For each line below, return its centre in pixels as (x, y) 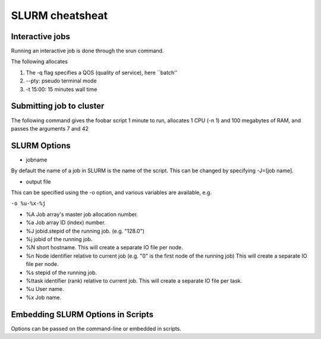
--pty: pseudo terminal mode (62, 81)
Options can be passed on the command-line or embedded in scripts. (96, 328)
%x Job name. (44, 297)
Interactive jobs (41, 37)
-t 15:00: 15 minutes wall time (62, 89)
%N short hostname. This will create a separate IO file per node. (105, 248)
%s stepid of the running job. (62, 273)
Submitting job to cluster (58, 106)
